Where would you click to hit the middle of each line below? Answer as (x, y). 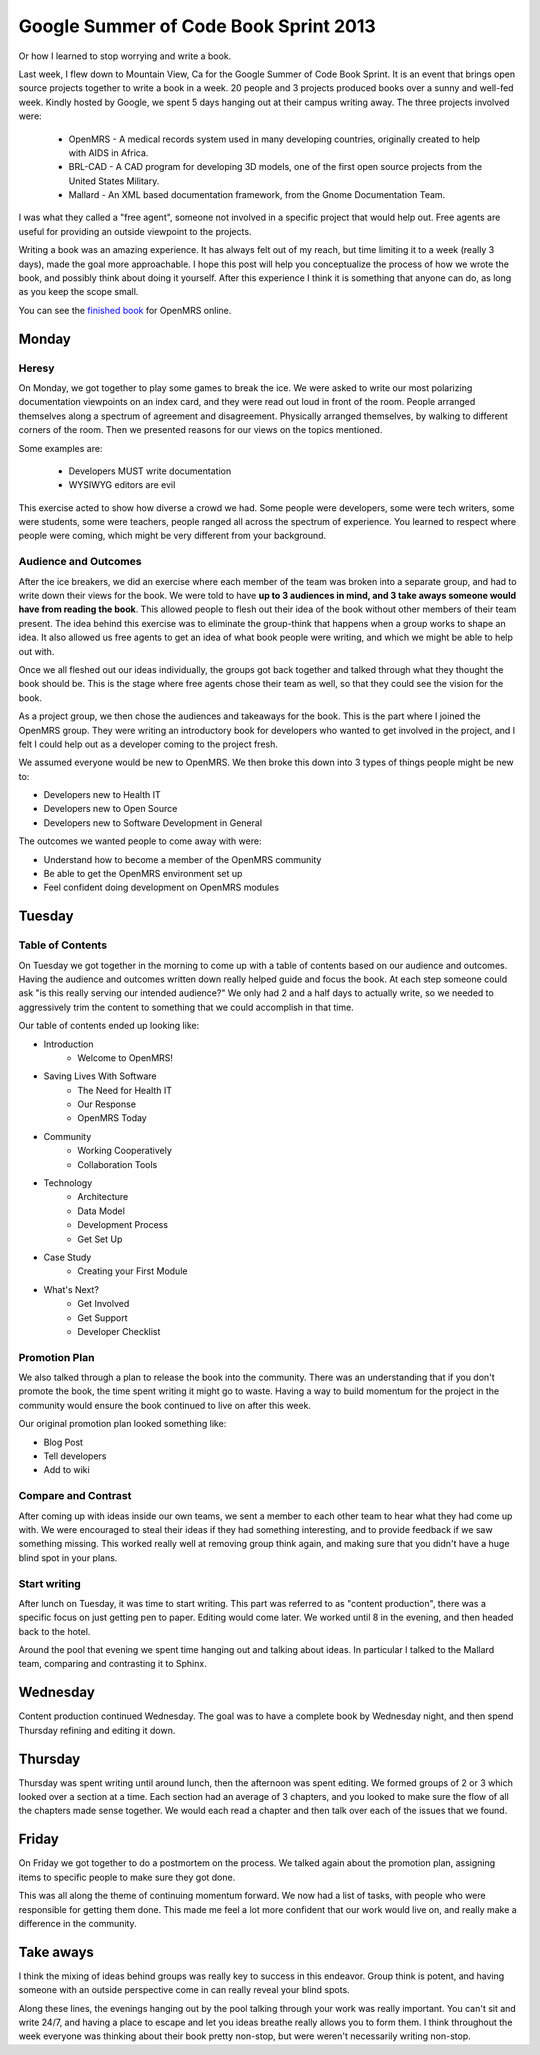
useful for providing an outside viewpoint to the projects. (135, 231)
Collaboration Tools (117, 1164)
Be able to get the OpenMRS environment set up (143, 874)
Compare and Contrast (75, 1496)
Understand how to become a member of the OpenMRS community (182, 859)
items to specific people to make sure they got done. (127, 1877)
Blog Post (63, 1442)
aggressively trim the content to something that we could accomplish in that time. (186, 1007)
